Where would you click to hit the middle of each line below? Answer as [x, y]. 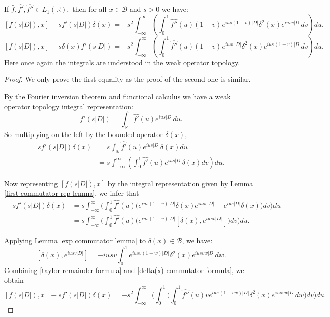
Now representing [31, 183]
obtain [14, 280]
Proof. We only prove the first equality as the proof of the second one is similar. [127, 79]
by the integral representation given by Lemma [180, 183]
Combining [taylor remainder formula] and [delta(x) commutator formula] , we [124, 270]
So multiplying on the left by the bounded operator [84, 134]
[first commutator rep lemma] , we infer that [72, 193]
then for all [90, 9]
